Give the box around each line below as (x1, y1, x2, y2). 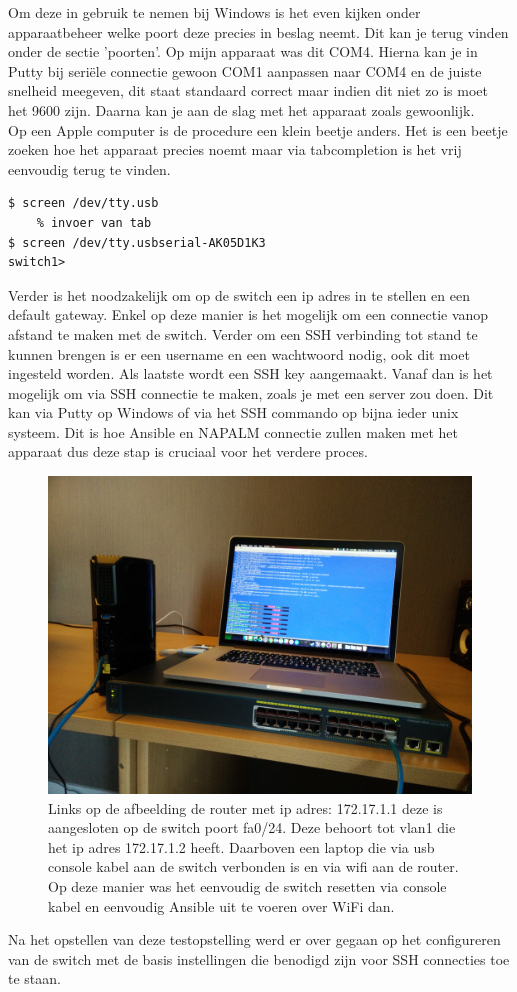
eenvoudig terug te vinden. (8, 158, 171, 179)
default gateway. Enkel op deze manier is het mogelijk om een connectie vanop (8, 304, 489, 325)
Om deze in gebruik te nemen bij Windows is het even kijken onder (8, 2, 421, 22)
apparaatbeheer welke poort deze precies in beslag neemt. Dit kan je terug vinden (8, 21, 509, 42)
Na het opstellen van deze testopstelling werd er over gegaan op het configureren (8, 929, 501, 950)
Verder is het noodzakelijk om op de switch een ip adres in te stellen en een (8, 284, 470, 305)
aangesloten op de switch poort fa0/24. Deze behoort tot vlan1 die (48, 817, 456, 838)
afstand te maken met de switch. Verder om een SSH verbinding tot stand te (8, 323, 478, 344)
